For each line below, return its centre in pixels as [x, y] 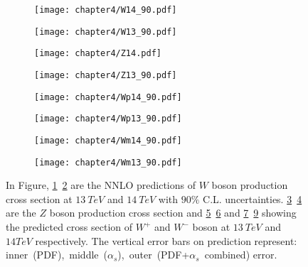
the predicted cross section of [69, 227]
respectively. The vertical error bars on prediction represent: [166, 240]
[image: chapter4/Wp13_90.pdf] [108, 119]
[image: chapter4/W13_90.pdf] [106, 32]
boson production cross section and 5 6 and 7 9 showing [173, 213]
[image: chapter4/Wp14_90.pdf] [108, 97]
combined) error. [241, 255]
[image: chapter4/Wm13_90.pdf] [108, 162]
